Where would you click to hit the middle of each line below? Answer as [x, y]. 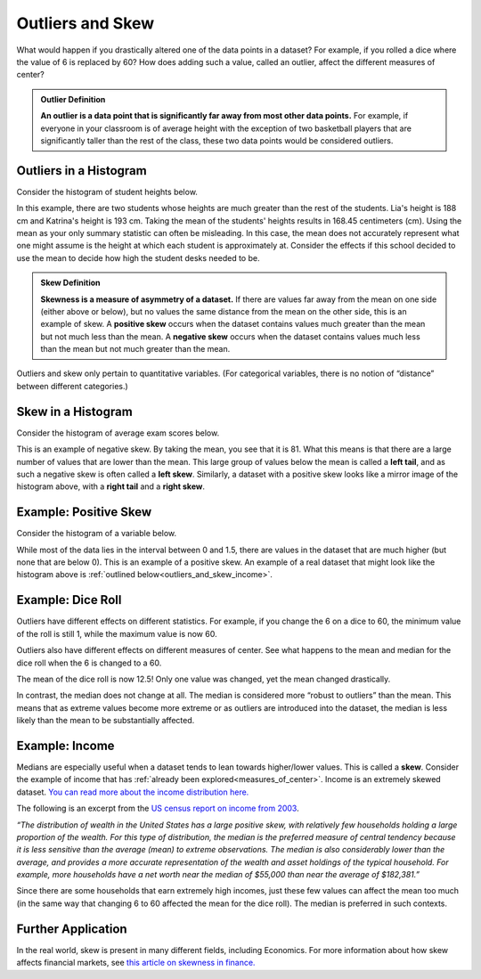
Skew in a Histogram [74, 411]
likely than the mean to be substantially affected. [106, 721]
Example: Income [65, 745]
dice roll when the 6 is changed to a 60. [89, 663]
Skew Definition [71, 283]
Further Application [72, 929]
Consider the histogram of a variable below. [97, 534]
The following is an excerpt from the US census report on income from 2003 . [158, 808]
